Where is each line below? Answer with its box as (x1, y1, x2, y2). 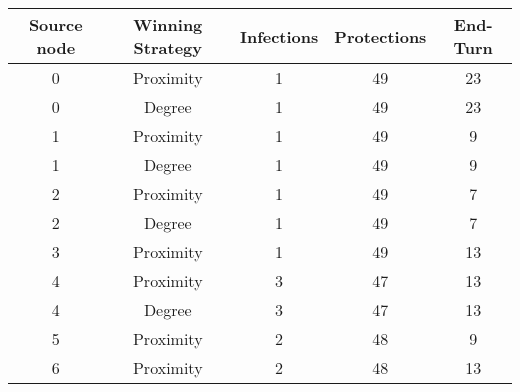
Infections (239, 24, 319, 48)
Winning (133, 13, 203, 36)
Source (28, 13, 83, 36)
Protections (334, 24, 427, 48)
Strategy (133, 36, 202, 59)
